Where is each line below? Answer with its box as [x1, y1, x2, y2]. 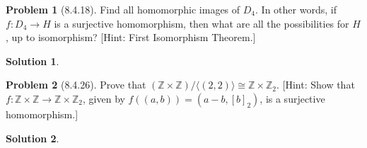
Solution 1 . [6, 53, 59, 68]
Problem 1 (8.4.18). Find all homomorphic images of [6, 2, 240, 16]
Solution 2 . [6, 130, 59, 145]
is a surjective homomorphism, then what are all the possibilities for [54, 16, 349, 30]
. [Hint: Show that [276, 77, 355, 92]
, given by [83, 91, 125, 106]
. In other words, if [255, 2, 337, 16]
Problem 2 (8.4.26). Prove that [6, 77, 146, 92]
